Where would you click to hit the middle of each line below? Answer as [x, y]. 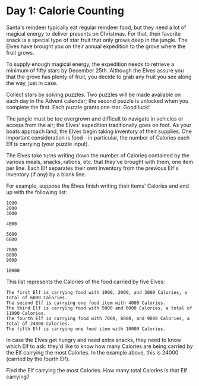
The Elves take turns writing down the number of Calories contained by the [98, 155]
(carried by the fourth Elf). [38, 359]
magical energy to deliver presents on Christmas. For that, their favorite [94, 33]
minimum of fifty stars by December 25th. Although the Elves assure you [95, 70]
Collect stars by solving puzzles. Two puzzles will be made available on [94, 94]
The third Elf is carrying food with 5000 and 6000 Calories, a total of [99, 308]
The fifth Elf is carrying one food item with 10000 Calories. [86, 329]
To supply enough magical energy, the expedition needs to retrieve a [90, 64]
